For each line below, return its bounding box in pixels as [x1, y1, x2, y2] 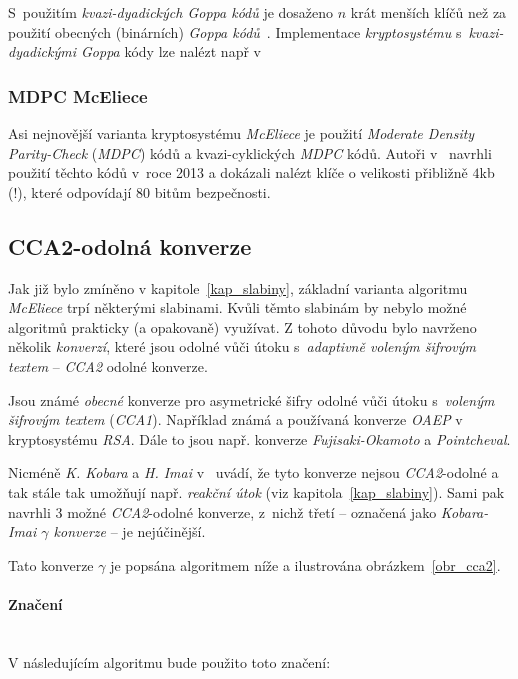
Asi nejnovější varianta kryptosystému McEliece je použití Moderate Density [8, 123, 475, 143]
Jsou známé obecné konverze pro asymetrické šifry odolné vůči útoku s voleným [8, 389, 495, 410]
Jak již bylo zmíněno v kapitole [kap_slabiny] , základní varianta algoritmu [8, 277, 468, 298]
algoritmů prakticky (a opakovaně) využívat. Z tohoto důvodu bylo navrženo [8, 316, 477, 337]
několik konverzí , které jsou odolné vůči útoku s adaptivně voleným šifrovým [8, 336, 477, 357]
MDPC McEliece [8, 83, 148, 108]
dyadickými [8, 41, 76, 62]
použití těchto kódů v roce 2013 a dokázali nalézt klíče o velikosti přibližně [8, 162, 468, 183]
